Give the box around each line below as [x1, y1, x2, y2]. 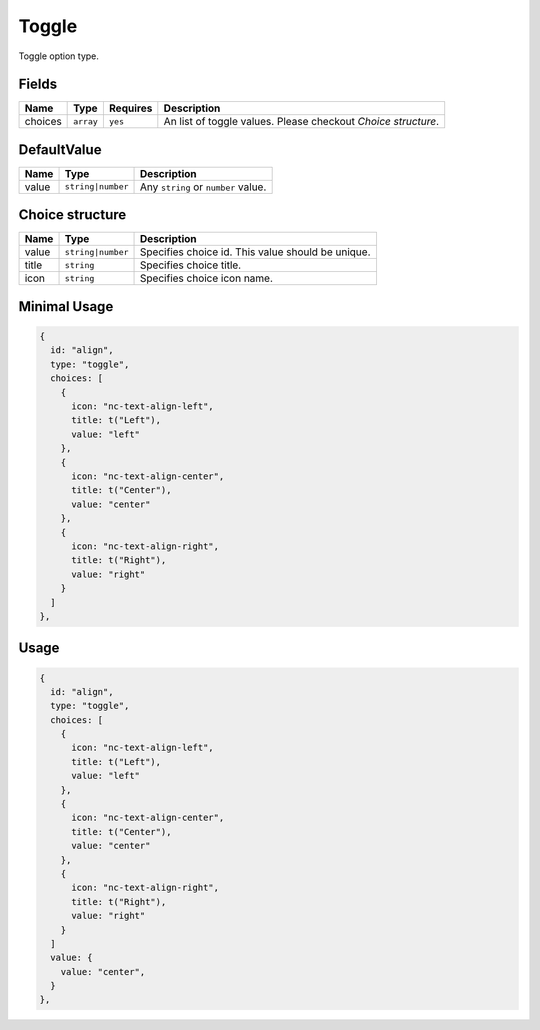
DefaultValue [18, 141, 102, 158]
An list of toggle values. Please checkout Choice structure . [163, 115, 440, 129]
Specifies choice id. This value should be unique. [140, 245, 371, 259]
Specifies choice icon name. [140, 271, 274, 285]
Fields [18, 76, 58, 93]
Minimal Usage [18, 298, 114, 315]
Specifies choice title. [140, 258, 242, 272]
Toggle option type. [18, 50, 100, 62]
